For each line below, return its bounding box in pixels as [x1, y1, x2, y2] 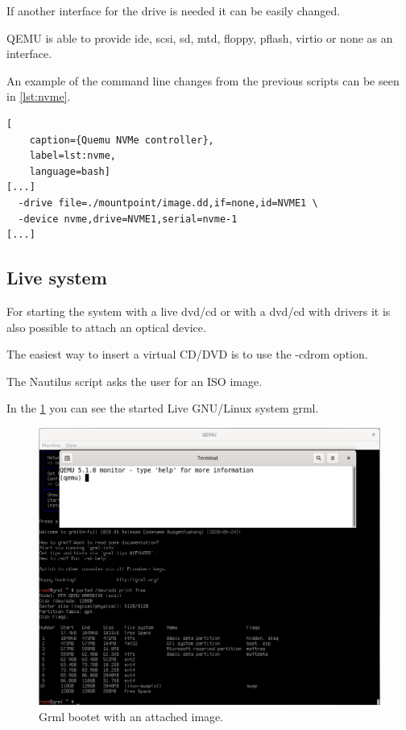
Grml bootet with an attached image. [39, 707, 224, 724]
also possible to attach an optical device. [6, 318, 206, 335]
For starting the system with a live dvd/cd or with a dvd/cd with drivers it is [6, 302, 391, 319]
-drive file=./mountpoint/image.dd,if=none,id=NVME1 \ [18, 197, 318, 209]
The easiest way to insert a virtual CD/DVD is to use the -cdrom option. [6, 346, 368, 363]
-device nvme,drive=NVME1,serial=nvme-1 [18, 213, 238, 225]
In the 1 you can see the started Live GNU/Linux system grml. [6, 400, 319, 417]
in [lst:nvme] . [6, 88, 71, 105]
